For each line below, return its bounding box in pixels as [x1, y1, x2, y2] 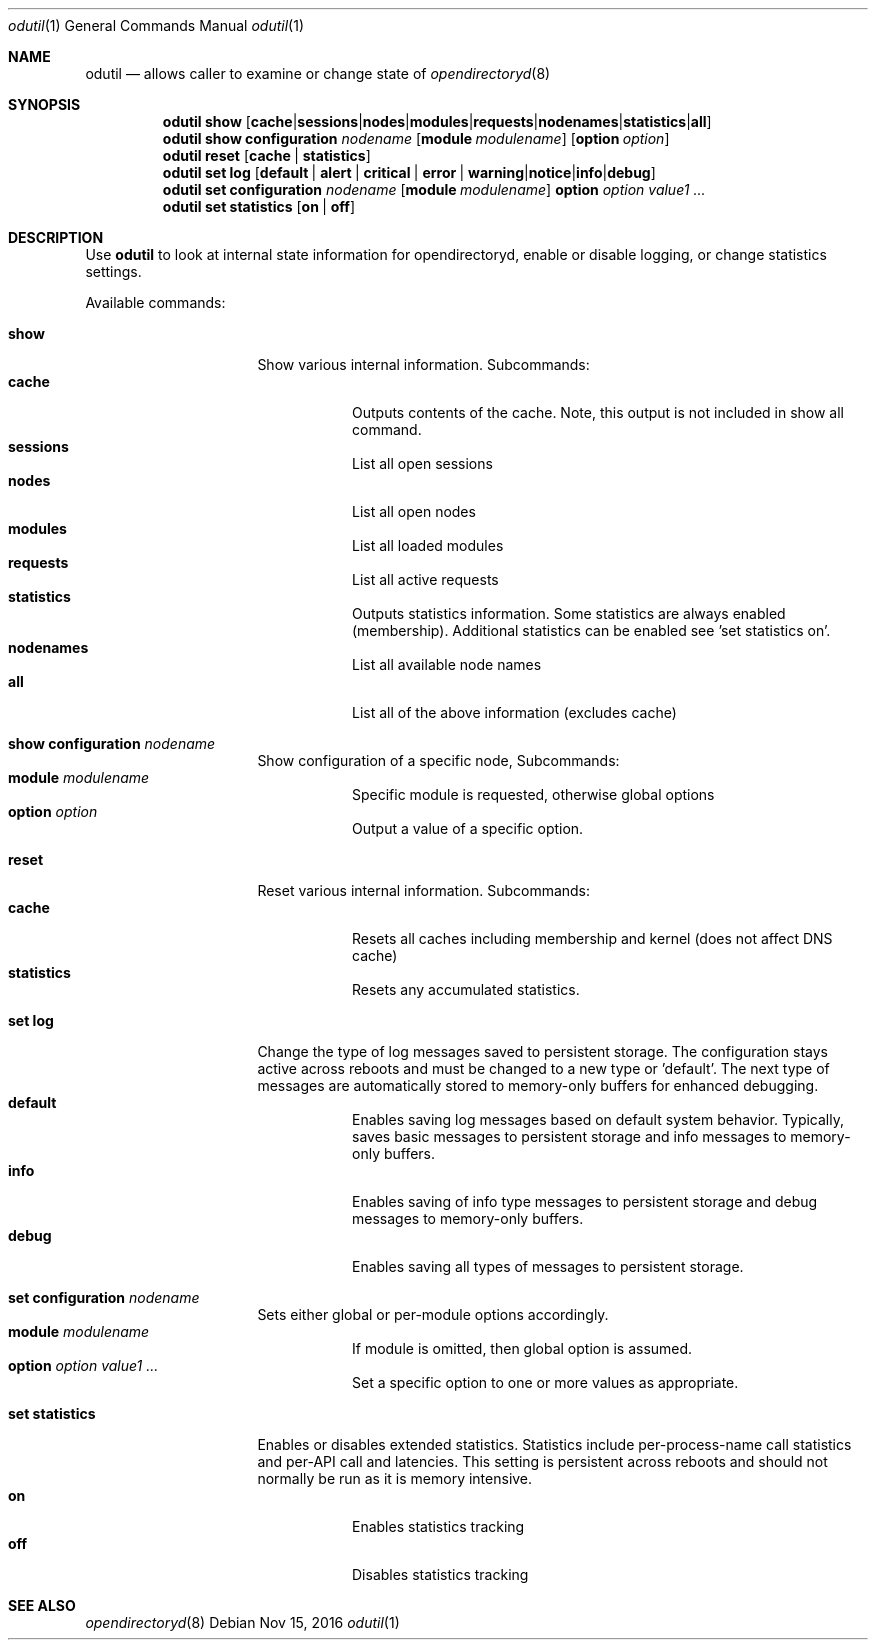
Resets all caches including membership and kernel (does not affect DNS [352, 930, 833, 947]
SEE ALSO [8, 1597, 76, 1614]
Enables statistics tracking [352, 1518, 525, 1535]
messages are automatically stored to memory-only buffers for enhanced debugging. [257, 1077, 819, 1094]
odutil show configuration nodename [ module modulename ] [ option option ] [162, 130, 670, 147]
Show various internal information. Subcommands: [257, 356, 590, 373]
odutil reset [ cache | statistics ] [162, 147, 371, 164]
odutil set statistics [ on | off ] [162, 198, 356, 215]
